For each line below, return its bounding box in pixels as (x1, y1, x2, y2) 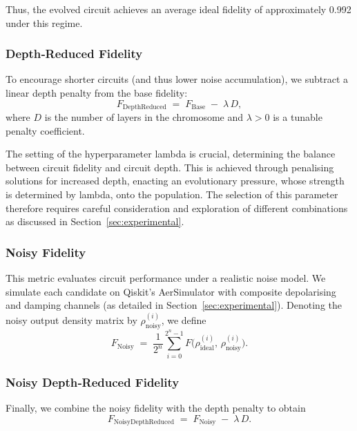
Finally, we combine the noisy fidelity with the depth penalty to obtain (6, 400, 306, 414)
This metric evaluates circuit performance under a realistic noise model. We (6, 271, 326, 285)
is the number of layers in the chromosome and (44, 110, 244, 124)
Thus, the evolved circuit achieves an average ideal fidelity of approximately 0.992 (6, 2, 351, 16)
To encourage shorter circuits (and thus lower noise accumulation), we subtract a (6, 72, 349, 86)
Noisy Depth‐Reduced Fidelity (6, 373, 180, 390)
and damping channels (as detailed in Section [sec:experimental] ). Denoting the (6, 298, 342, 312)
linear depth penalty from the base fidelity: (6, 86, 188, 99)
